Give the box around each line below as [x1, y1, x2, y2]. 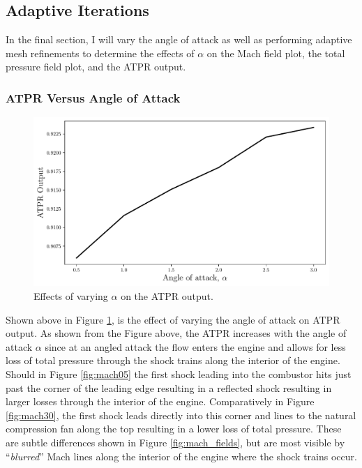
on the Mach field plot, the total [206, 45, 345, 60]
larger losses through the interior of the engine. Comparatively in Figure [6, 394, 315, 409]
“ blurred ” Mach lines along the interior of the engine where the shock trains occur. [6, 448, 357, 463]
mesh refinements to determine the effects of [6, 45, 195, 60]
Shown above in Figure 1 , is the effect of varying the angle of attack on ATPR [6, 312, 340, 326]
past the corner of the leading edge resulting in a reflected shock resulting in [6, 380, 332, 395]
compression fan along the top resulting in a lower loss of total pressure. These [6, 421, 342, 436]
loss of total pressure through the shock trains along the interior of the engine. [6, 353, 340, 368]
